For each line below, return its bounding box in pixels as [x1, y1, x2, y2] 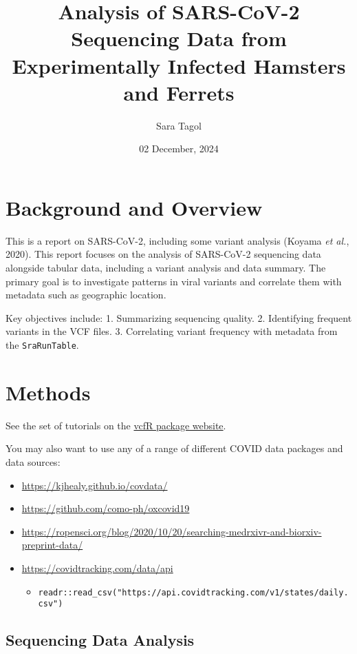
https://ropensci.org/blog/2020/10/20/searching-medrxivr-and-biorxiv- [21, 524, 322, 538]
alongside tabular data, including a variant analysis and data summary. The [6, 260, 326, 274]
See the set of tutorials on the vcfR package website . [6, 418, 226, 432]
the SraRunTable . [6, 337, 79, 351]
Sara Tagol [156, 118, 202, 132]
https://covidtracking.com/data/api [21, 560, 173, 575]
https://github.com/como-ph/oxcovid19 [21, 501, 190, 515]
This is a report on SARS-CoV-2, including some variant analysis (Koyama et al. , [6, 233, 349, 247]
